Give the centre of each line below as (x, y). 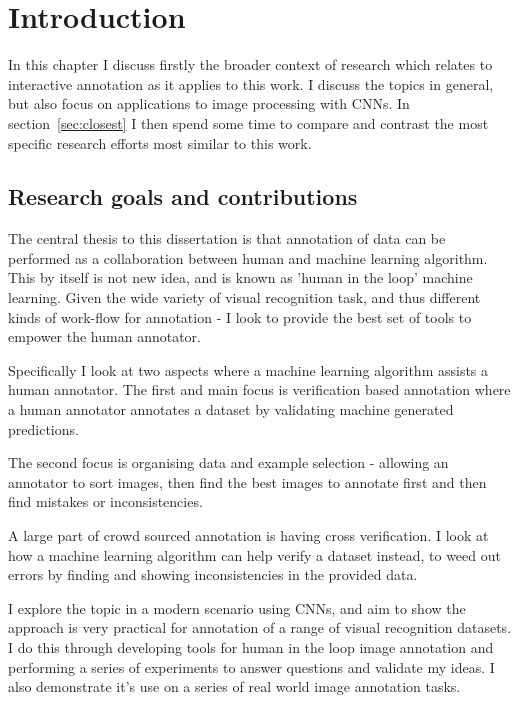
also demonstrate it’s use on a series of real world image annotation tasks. (234, 686)
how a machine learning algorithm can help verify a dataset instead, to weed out (254, 554)
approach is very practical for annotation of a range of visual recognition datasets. (260, 627)
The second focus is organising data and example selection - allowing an (228, 462)
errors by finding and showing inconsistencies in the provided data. (213, 574)
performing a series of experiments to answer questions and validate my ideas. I (251, 666)
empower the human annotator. (104, 336)
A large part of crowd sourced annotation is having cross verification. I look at (248, 535)
